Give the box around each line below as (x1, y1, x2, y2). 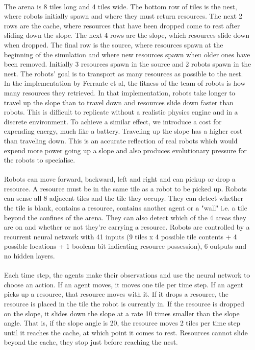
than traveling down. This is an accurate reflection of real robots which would (4, 135, 238, 145)
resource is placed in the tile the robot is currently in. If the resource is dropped (4, 299, 244, 308)
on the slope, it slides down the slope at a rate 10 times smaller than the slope (4, 308, 240, 318)
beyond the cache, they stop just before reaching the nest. (4, 337, 178, 347)
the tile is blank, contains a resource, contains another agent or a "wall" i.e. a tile (4, 203, 247, 213)
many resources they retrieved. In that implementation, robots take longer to (4, 87, 235, 97)
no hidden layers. (4, 251, 55, 261)
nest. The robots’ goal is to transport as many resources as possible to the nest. (4, 68, 243, 78)
